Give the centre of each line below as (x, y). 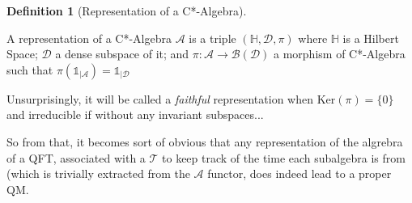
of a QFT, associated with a (76, 157)
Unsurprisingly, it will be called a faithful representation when (160, 98)
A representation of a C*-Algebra (89, 38)
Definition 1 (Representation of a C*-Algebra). (127, 11)
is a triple (212, 38)
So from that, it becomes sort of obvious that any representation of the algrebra (205, 141)
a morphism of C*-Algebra (340, 54)
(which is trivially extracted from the (98, 173)
